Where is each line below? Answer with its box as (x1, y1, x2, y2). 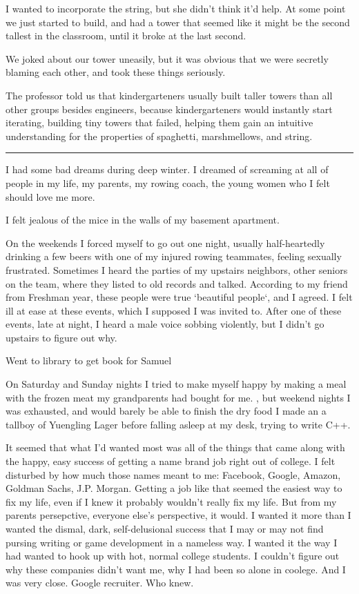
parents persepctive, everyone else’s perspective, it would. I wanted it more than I (6, 508, 351, 522)
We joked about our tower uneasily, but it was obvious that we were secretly (6, 51, 329, 66)
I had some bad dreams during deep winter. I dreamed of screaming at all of (6, 162, 329, 177)
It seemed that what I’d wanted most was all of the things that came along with (6, 440, 345, 455)
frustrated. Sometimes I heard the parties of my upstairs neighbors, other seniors (6, 262, 348, 277)
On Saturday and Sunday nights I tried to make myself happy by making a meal (6, 377, 347, 391)
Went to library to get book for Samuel (6, 353, 172, 368)
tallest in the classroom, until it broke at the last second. (6, 28, 246, 43)
